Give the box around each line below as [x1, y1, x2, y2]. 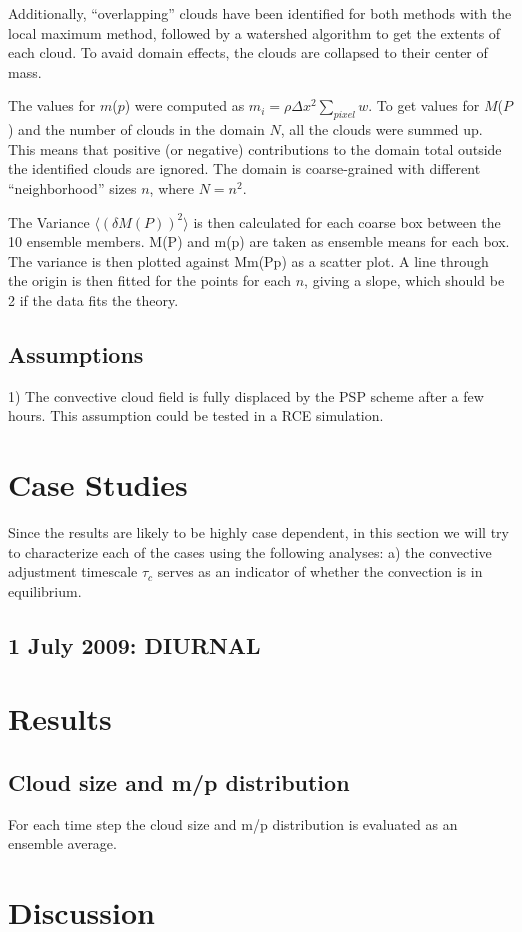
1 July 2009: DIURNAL [8, 629, 261, 660]
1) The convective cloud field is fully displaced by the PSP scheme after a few [8, 385, 484, 406]
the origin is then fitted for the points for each [8, 270, 292, 291]
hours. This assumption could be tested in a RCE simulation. [8, 405, 384, 426]
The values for [8, 95, 96, 116]
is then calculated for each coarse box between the [193, 211, 501, 232]
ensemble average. [8, 833, 117, 854]
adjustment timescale [8, 561, 138, 582]
